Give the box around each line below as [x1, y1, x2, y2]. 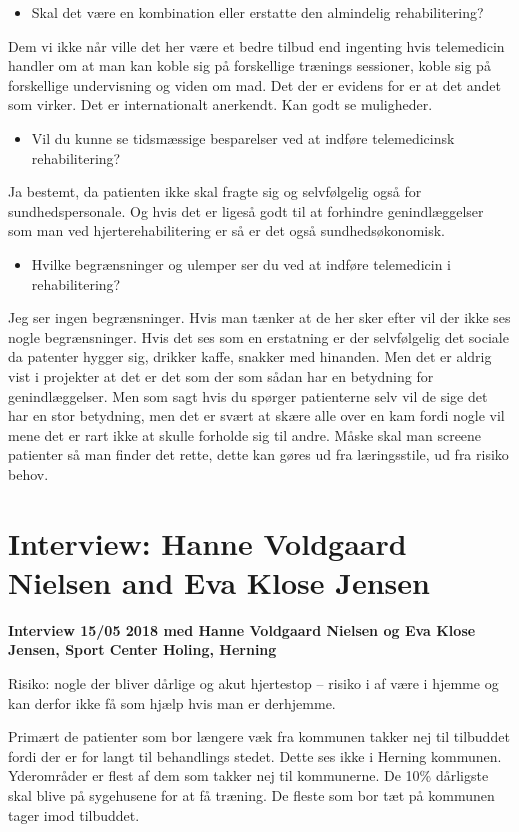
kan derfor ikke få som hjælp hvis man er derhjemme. [8, 692, 336, 713]
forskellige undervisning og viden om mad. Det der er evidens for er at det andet [8, 74, 501, 95]
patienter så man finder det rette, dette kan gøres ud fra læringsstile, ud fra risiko [8, 444, 509, 465]
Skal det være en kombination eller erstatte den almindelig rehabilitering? [31, 2, 484, 22]
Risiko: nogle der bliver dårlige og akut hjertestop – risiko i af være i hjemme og [8, 672, 499, 693]
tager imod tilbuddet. [8, 804, 140, 825]
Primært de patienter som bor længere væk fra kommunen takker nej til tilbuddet [8, 726, 510, 747]
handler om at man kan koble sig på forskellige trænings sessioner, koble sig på [8, 55, 491, 76]
